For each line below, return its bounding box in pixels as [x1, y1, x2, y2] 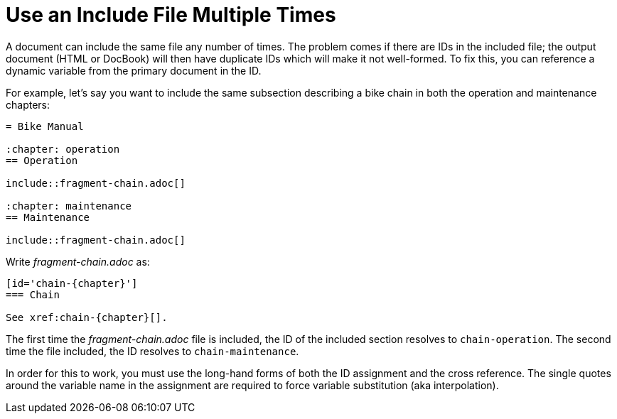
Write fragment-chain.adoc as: [6, 255, 150, 268]
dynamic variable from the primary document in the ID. [6, 64, 262, 77]
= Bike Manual [6, 120, 84, 132]
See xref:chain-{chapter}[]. [6, 311, 168, 323]
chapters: [6, 98, 50, 111]
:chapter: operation [6, 143, 120, 155]
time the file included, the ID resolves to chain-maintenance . [6, 344, 299, 357]
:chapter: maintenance [6, 200, 132, 212]
